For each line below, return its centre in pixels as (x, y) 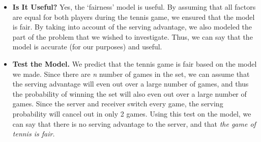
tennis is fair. (34, 134)
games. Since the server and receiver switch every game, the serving (118, 104)
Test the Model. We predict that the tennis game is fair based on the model (135, 63)
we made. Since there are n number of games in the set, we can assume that (131, 74)
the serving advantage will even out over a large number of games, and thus (130, 84)
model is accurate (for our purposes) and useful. (87, 47)
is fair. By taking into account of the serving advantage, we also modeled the (132, 27)
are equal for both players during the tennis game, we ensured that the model (134, 17)
